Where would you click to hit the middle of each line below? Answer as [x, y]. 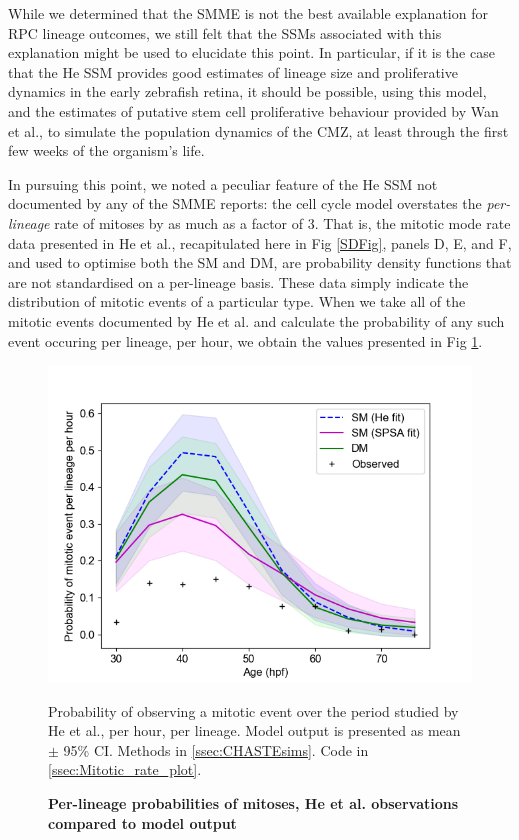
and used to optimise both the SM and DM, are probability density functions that [260, 262]
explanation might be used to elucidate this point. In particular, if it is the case [251, 52]
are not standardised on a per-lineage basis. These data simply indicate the [238, 281]
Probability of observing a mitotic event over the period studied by [253, 710]
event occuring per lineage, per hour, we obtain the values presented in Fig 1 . [245, 340]
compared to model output [142, 822]
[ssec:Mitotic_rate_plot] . [125, 769]
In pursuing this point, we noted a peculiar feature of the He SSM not [223, 183]
